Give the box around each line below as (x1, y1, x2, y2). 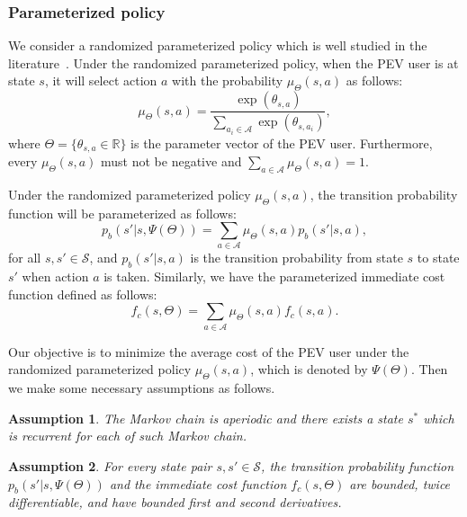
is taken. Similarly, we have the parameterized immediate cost (103, 267, 445, 286)
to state (417, 248, 460, 267)
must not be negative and (101, 151, 242, 170)
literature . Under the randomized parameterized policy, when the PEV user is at (8, 53, 459, 72)
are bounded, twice (349, 474, 451, 493)
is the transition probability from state (190, 248, 403, 267)
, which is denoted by (250, 360, 368, 379)
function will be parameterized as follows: (8, 203, 237, 222)
